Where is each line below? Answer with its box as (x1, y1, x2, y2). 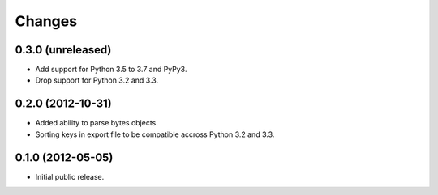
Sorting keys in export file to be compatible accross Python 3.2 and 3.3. (35, 129, 275, 139)
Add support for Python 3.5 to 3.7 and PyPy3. (35, 65, 187, 74)
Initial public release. (35, 172, 105, 181)
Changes (15, 12, 77, 30)
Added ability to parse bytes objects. (35, 118, 158, 128)
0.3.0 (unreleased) (15, 43, 112, 57)
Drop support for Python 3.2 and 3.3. (35, 75, 158, 85)
